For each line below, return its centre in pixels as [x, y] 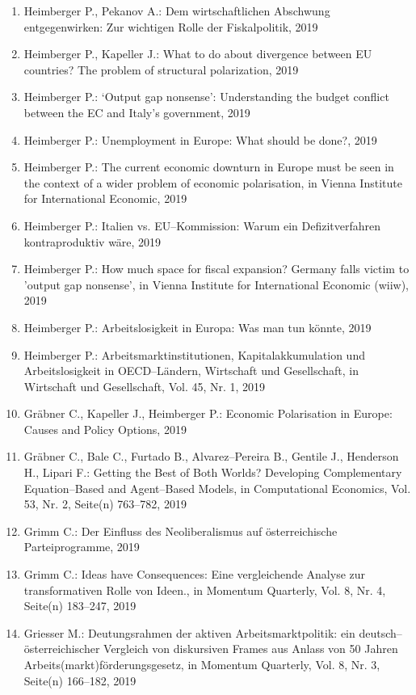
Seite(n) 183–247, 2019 [80, 606]
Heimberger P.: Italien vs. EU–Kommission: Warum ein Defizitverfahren [202, 225]
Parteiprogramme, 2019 [82, 547]
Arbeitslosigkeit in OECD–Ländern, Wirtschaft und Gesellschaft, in [191, 371]
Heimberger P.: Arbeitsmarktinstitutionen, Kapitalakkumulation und [194, 354]
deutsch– [380, 632]
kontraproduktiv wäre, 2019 [92, 241]
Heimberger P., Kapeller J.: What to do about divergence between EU [198, 54]
